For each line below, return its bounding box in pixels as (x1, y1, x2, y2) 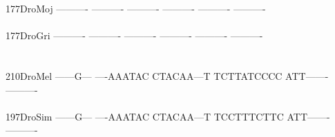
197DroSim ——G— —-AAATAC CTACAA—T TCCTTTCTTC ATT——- (6, 109, 330, 123)
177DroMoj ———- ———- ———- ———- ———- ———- (6, 1, 266, 15)
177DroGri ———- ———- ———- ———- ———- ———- (6, 28, 263, 43)
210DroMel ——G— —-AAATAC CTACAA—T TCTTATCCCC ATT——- (6, 68, 329, 83)
